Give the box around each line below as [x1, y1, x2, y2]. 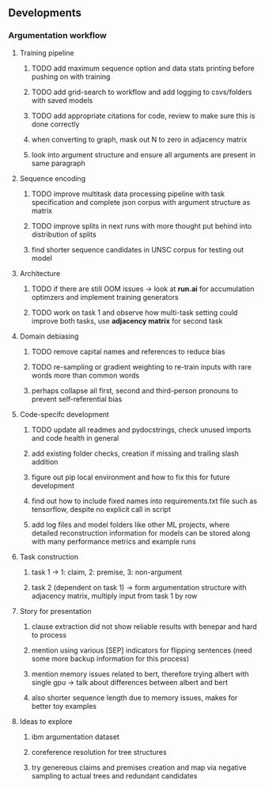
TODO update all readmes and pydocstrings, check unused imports [31, 425, 252, 434]
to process [31, 630, 67, 639]
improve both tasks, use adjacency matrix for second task [31, 316, 223, 325]
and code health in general [31, 433, 119, 442]
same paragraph [31, 158, 85, 168]
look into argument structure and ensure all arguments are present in [31, 150, 256, 159]
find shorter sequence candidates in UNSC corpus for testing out [31, 244, 244, 254]
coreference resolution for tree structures [31, 747, 168, 756]
